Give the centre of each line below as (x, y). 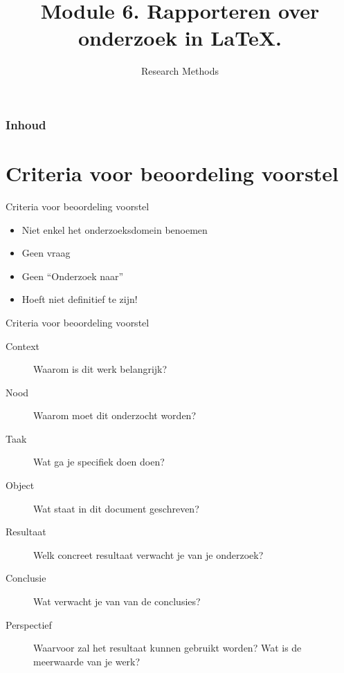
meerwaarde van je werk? (87, 661)
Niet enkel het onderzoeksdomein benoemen (115, 229)
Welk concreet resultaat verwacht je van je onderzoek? (148, 554)
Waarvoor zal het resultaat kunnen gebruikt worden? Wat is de (168, 648)
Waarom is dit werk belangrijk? (100, 369)
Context (22, 345)
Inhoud (26, 124)
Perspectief (29, 624)
